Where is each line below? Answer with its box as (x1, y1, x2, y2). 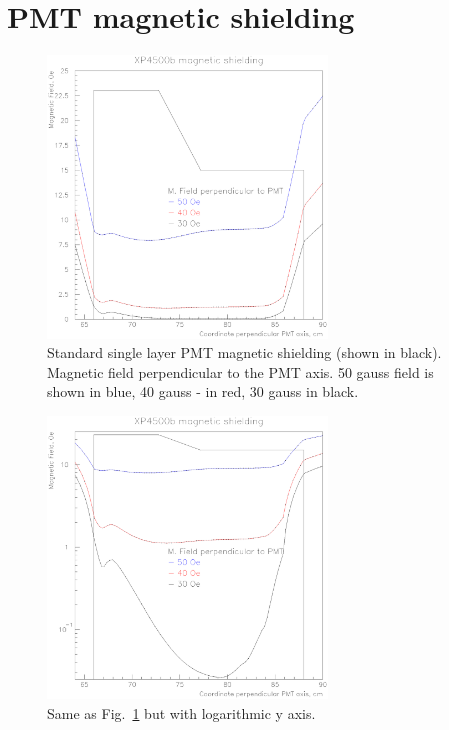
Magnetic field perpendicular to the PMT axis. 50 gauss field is (47, 361, 434, 382)
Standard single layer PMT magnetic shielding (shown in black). (47, 342, 442, 363)
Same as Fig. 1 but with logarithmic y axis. (47, 703, 316, 723)
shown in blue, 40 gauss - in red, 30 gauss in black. (47, 381, 359, 402)
